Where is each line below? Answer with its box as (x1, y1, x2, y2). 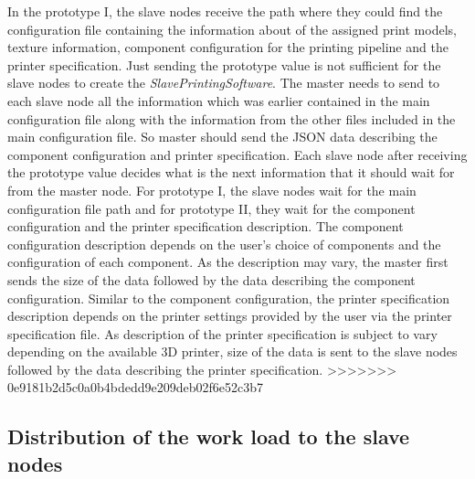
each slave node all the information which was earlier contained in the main (7, 90, 430, 110)
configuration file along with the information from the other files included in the (7, 109, 456, 128)
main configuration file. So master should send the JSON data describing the (7, 127, 438, 146)
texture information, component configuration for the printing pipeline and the (7, 37, 449, 57)
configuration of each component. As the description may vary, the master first (7, 252, 449, 271)
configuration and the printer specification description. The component (7, 217, 404, 236)
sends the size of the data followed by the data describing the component (7, 270, 416, 289)
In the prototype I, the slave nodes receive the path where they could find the (7, 2, 443, 20)
